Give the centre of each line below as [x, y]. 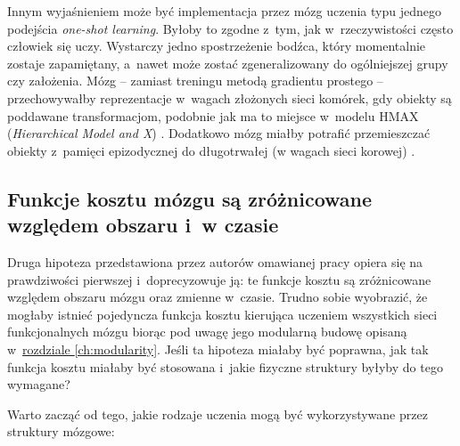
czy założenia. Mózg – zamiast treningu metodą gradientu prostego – [195, 81]
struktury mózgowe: [61, 431]
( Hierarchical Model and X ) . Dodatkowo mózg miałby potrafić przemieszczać [219, 133]
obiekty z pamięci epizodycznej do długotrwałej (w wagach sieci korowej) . [211, 150]
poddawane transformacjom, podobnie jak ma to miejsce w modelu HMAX [213, 115]
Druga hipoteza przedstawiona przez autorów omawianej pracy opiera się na [215, 261]
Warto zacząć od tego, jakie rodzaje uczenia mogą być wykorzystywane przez [218, 414]
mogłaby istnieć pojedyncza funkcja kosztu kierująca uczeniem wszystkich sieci [222, 314]
